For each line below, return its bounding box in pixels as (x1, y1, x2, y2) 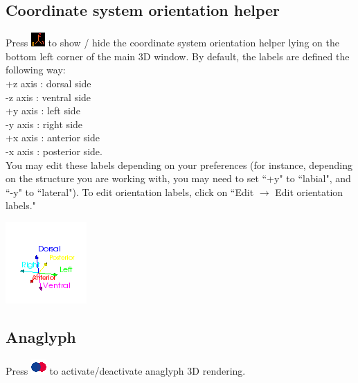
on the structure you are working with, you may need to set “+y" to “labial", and (6, 171, 351, 186)
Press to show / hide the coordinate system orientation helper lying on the (6, 35, 339, 50)
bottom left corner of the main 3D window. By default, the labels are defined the (6, 48, 350, 63)
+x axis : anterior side (6, 130, 100, 145)
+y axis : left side (6, 103, 80, 118)
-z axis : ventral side (6, 89, 91, 104)
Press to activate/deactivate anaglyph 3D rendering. (6, 363, 246, 377)
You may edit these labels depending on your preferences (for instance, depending (6, 157, 352, 172)
